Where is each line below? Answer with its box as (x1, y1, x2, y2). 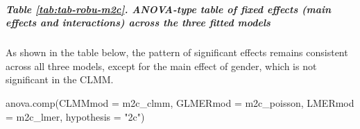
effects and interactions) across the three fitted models (6, 15, 271, 30)
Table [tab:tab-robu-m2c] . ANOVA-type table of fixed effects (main (6, 1, 332, 16)
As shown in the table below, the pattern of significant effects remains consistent (6, 45, 348, 60)
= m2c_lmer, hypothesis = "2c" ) (6, 109, 145, 123)
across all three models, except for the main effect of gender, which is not (6, 58, 317, 73)
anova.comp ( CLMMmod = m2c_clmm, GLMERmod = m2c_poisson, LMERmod (6, 95, 354, 110)
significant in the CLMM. (6, 72, 114, 87)
